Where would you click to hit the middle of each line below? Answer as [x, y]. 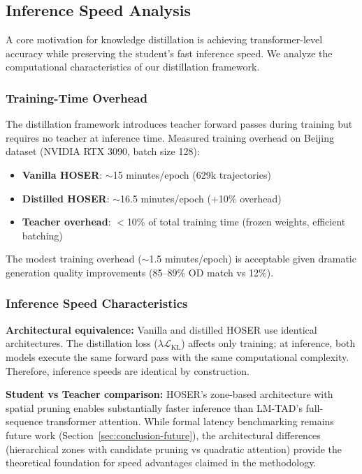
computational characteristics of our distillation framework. [133, 67]
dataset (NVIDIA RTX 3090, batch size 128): [103, 151]
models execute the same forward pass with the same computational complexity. [178, 356]
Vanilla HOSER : [62, 174]
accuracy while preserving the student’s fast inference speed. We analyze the [169, 53]
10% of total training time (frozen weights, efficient [236, 222]
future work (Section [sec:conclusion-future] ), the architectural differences [163, 435]
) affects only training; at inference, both [268, 343]
